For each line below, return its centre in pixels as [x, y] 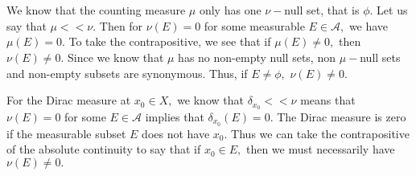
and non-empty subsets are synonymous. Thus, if [127, 73]
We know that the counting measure [96, 10]
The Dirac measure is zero [342, 117]
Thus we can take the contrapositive [320, 133]
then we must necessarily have [320, 149]
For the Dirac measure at [69, 100]
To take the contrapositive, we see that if [170, 41]
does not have [176, 133]
